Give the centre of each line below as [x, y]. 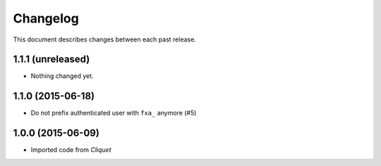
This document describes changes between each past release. [105, 39]
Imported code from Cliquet [71, 150]
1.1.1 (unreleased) [52, 59]
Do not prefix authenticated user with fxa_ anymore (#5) [114, 113]
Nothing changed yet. [62, 76]
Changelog [46, 18]
